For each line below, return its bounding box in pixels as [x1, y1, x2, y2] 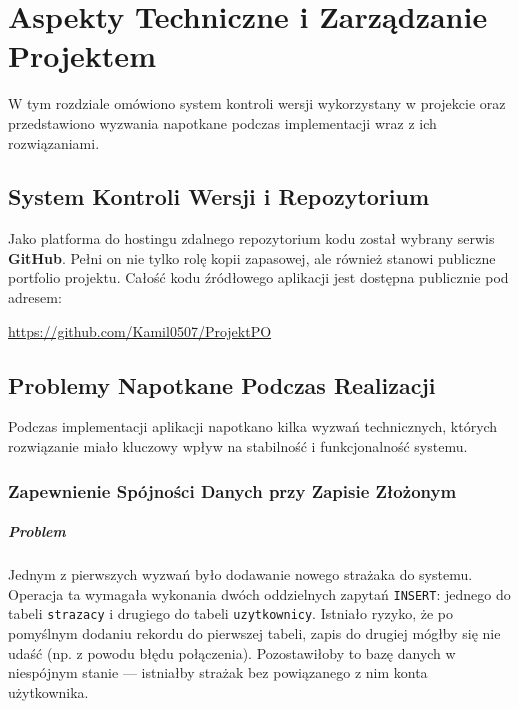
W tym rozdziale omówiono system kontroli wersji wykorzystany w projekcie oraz [8, 93, 506, 114]
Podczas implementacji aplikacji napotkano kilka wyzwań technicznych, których [8, 416, 498, 437]
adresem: [8, 287, 62, 308]
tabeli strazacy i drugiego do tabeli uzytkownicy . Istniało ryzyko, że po [8, 603, 454, 624]
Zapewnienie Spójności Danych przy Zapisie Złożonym [8, 478, 457, 503]
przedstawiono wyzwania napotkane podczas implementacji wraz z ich [8, 112, 437, 133]
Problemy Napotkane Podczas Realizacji [8, 369, 436, 400]
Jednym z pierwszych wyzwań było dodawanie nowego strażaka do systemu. [8, 564, 473, 585]
